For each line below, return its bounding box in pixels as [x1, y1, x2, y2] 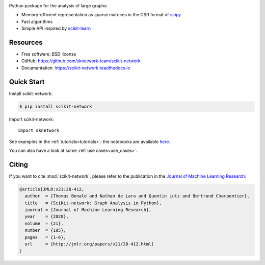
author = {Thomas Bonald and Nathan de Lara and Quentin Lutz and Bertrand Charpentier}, [25, 193, 250, 199]
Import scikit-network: [9, 116, 54, 122]
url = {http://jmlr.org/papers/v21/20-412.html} [25, 241, 154, 247]
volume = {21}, [25, 220, 64, 226]
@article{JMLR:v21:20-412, [19, 186, 84, 192]
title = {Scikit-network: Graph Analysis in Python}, [25, 200, 162, 206]
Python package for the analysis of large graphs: [9, 3, 108, 8]
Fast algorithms [21, 19, 53, 24]
